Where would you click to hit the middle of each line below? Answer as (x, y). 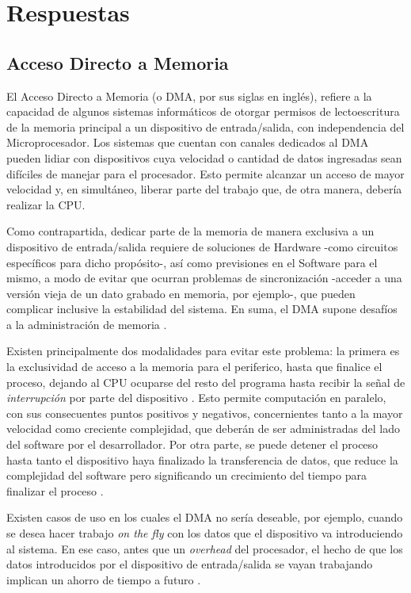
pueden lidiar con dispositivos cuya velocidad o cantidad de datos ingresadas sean (204, 157)
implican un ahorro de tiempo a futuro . (104, 579)
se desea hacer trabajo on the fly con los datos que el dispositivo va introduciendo (205, 533)
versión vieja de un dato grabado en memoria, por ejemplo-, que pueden (181, 293)
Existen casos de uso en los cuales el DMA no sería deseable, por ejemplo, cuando (205, 517)
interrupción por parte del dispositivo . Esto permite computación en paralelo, (196, 398)
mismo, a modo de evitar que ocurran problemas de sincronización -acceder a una (204, 278)
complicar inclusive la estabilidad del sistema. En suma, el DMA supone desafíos (202, 309)
